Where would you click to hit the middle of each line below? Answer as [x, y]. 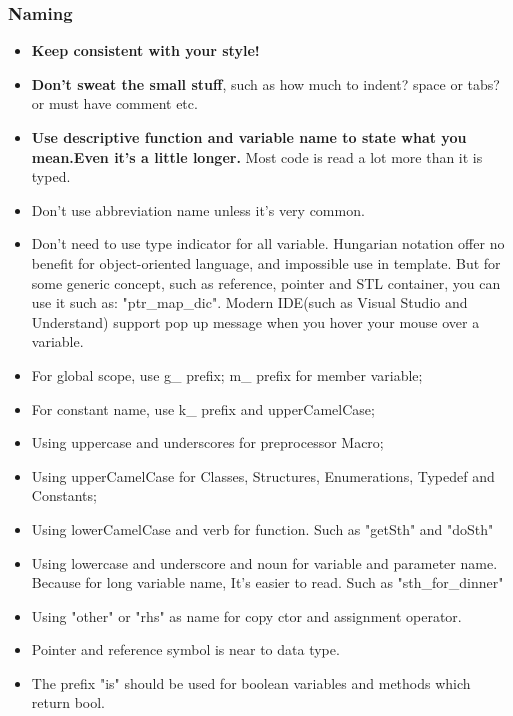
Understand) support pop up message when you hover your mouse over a [255, 321]
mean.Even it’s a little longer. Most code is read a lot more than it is [257, 156]
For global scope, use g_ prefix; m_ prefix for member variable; [227, 374]
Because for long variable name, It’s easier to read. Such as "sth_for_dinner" [267, 582]
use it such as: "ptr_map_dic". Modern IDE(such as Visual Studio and [249, 302]
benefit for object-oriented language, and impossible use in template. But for [266, 262]
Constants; [64, 495]
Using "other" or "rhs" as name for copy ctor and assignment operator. [246, 615]
